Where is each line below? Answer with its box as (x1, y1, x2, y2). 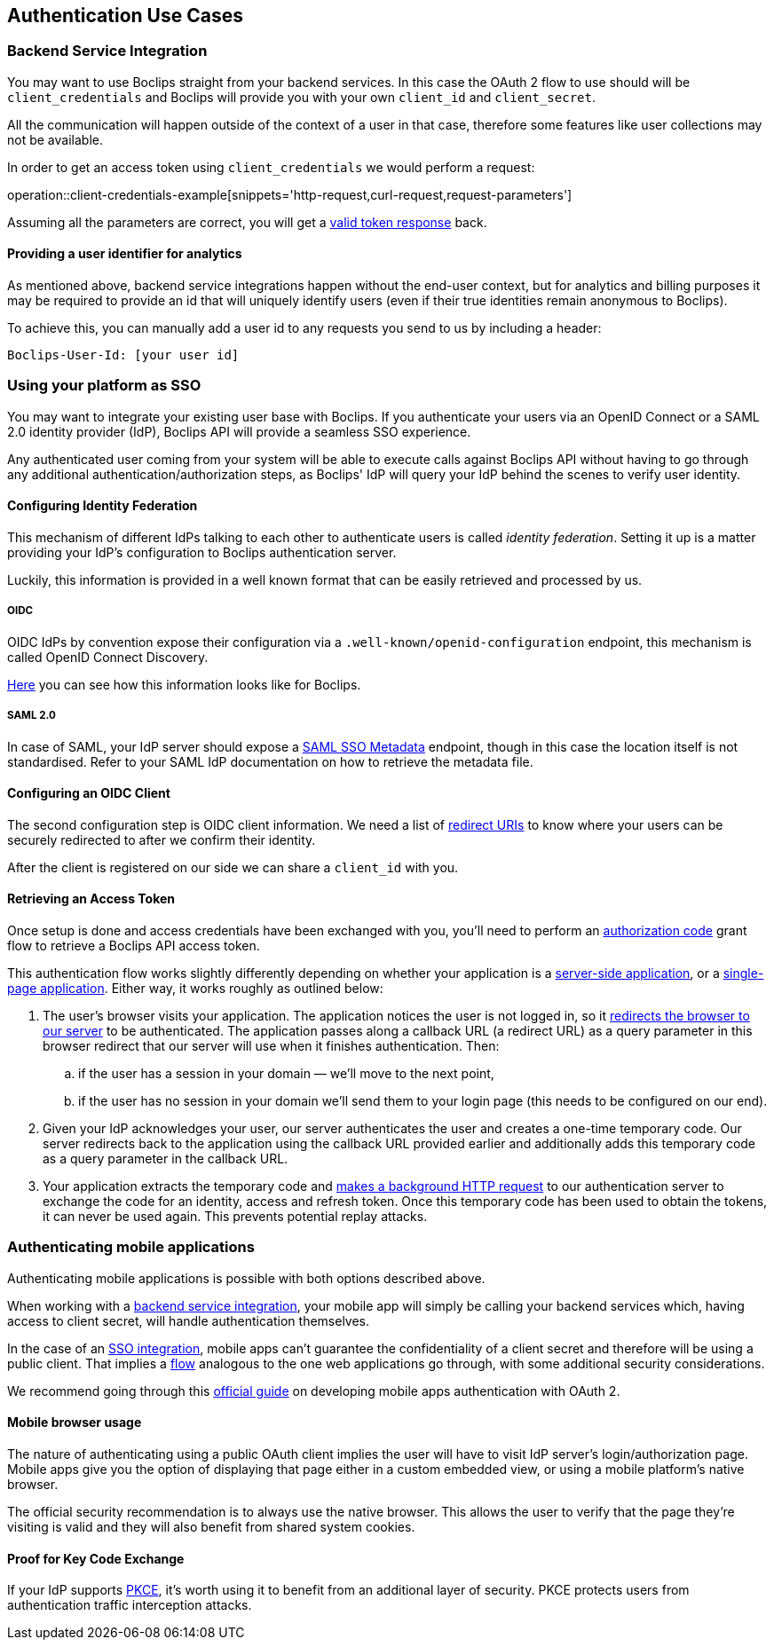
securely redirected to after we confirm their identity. (7, 831, 316, 847)
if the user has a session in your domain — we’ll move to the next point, (78, 1065, 494, 1081)
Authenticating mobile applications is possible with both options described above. (7, 1270, 486, 1286)
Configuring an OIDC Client (7, 785, 170, 801)
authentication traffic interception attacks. (7, 1597, 252, 1613)
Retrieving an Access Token (7, 891, 175, 907)
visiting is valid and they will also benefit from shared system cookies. (7, 1518, 415, 1534)
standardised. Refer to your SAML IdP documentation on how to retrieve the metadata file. (7, 753, 533, 769)
